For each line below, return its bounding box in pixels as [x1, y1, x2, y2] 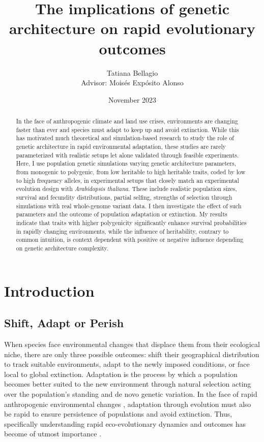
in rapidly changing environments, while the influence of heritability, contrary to [16, 227, 229, 235]
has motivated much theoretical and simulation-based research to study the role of [16, 134, 234, 142]
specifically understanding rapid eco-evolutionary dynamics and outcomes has [4, 418, 246, 429]
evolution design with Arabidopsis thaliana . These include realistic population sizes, [16, 184, 237, 193]
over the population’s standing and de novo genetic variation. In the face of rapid [4, 388, 257, 399]
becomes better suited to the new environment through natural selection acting [4, 378, 251, 389]
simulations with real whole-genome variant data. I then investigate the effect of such [16, 201, 242, 210]
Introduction [4, 280, 95, 301]
